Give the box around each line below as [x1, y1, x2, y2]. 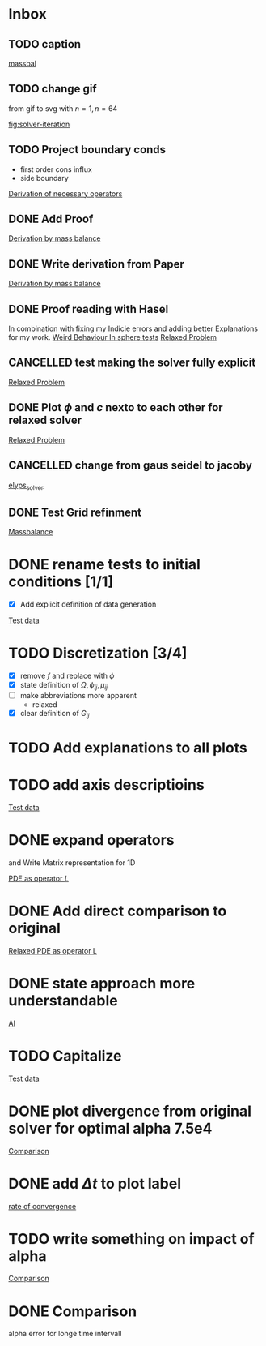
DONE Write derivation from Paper [8, 257, 184, 271]
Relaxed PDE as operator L [8, 945, 98, 955]
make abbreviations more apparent [19, 690, 137, 700]
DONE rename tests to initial [8, 555, 201, 574]
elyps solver [8, 480, 44, 491]
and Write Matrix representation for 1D [8, 857, 136, 868]
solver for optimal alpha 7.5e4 [8, 1119, 213, 1138]
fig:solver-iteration [8, 119, 70, 129]
